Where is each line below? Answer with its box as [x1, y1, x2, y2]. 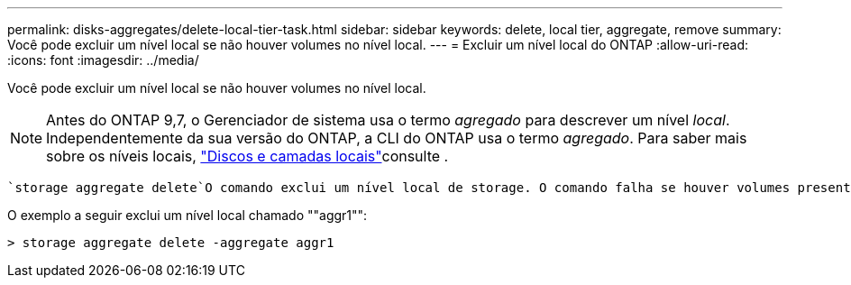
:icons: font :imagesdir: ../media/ [7, 52, 199, 68]
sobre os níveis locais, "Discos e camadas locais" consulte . [46, 147, 449, 165]
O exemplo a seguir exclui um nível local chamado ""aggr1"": [7, 207, 368, 223]
